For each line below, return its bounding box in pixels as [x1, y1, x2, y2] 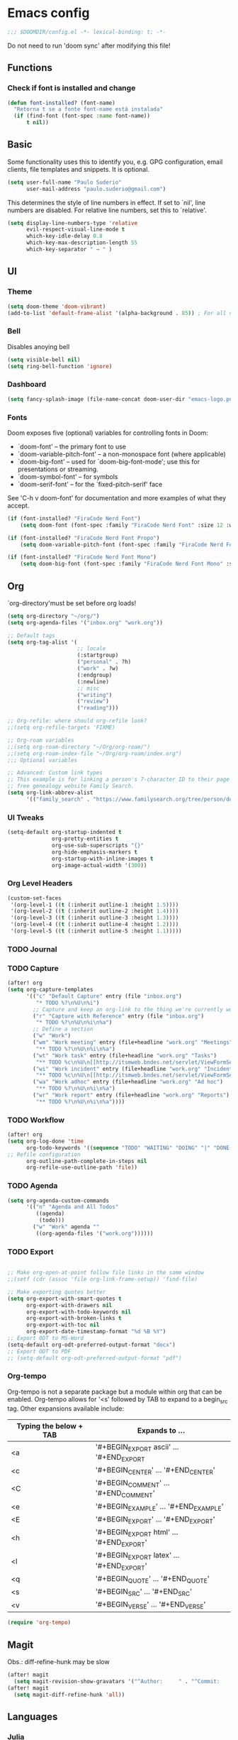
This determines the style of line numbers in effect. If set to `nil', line [7, 198, 206, 207]
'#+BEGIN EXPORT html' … [95, 1527, 178, 1538]
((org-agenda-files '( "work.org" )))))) [35, 1230, 154, 1237]
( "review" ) [76, 698, 110, 705]
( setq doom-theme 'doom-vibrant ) [7, 303, 106, 310]
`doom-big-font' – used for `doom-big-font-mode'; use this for [17, 457, 200, 466]
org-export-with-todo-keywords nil [25, 1308, 132, 1316]
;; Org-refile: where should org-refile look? [7, 717, 147, 725]
